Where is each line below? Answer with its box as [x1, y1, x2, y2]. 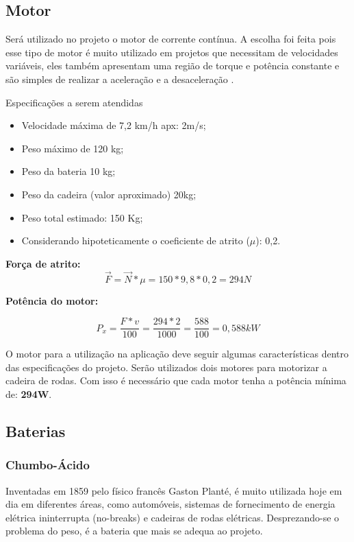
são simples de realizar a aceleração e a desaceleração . [5, 71, 234, 86]
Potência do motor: [5, 293, 99, 307]
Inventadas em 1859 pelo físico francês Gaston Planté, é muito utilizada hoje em [5, 483, 342, 497]
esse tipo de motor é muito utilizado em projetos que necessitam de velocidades [5, 45, 338, 59]
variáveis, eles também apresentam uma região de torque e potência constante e [5, 58, 340, 73]
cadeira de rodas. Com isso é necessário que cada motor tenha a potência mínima [5, 373, 346, 388]
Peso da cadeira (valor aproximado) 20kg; [21, 187, 197, 201]
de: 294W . [5, 386, 52, 401]
